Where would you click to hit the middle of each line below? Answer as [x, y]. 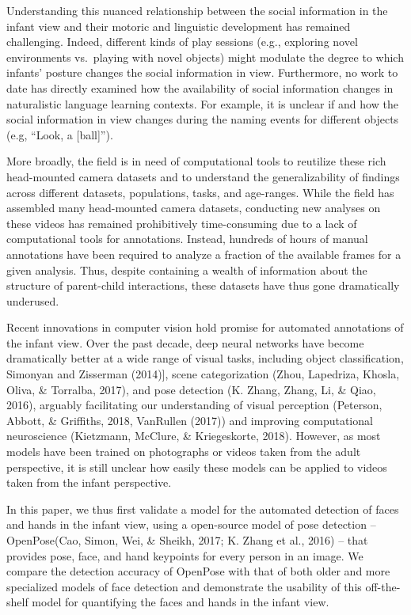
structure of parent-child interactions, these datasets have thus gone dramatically [203, 285]
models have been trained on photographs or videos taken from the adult [184, 452]
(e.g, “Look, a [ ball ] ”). [60, 134]
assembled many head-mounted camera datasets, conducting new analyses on [194, 208]
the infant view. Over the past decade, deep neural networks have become [185, 342]
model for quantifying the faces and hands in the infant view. [181, 602]
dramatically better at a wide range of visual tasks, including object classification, [205, 358]
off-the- [383, 586]
